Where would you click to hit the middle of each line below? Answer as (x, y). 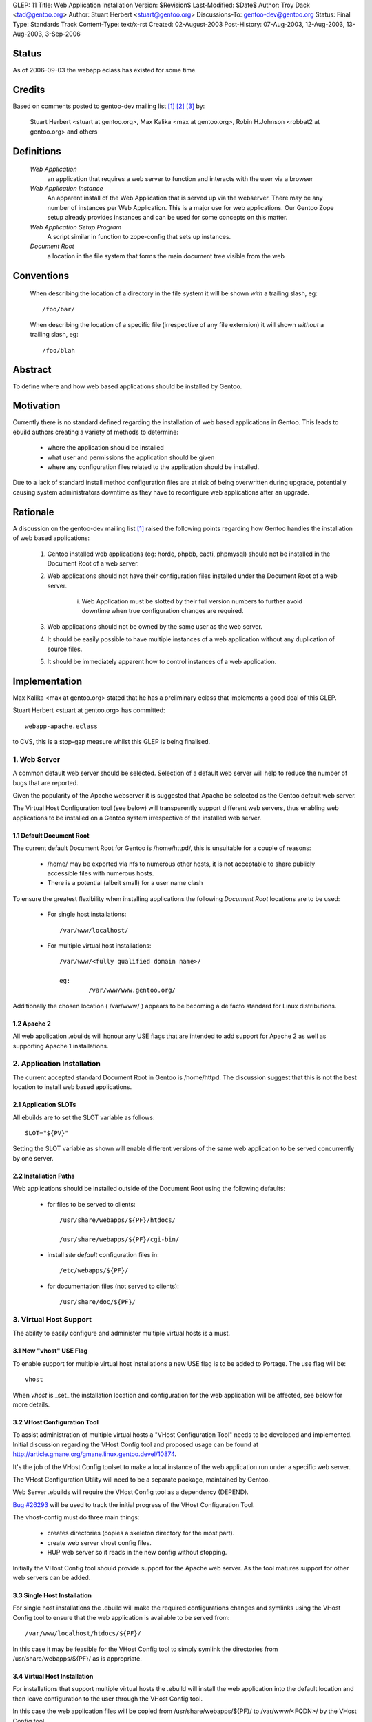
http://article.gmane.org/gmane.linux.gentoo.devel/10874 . (95, 1454)
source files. (65, 649)
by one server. (33, 1158)
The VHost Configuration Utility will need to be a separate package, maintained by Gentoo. (142, 1479)
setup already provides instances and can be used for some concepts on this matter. (167, 218)
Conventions (41, 276)
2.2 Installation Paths (44, 1176)
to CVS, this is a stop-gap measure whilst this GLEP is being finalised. (112, 742)
